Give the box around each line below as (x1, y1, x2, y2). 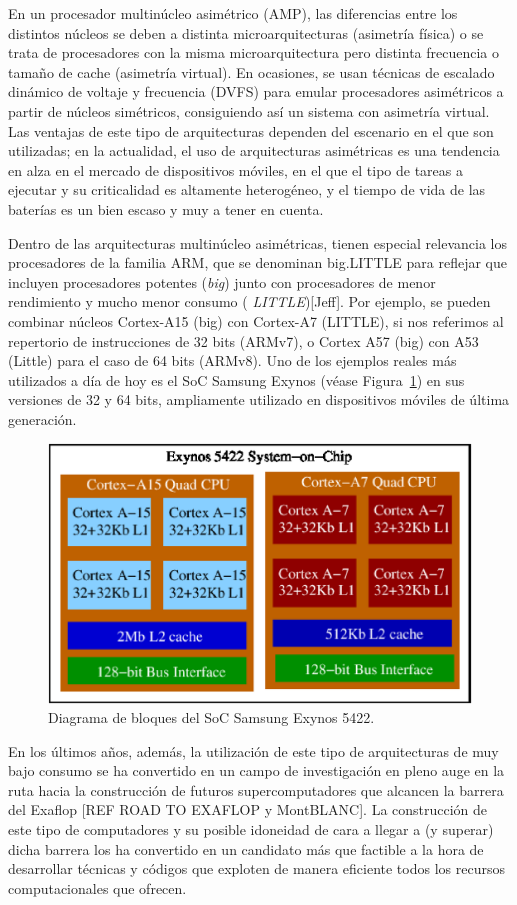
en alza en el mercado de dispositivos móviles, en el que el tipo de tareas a (8, 159, 463, 180)
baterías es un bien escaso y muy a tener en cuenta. (8, 198, 324, 219)
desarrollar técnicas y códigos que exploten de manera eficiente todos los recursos (8, 858, 505, 879)
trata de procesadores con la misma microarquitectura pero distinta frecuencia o (8, 42, 499, 63)
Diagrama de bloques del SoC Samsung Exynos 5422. (48, 707, 375, 728)
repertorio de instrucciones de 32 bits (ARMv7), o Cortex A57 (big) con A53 (8, 330, 479, 351)
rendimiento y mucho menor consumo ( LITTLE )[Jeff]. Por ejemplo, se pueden (8, 291, 491, 312)
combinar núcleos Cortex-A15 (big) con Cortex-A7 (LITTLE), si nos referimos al (8, 310, 504, 331)
